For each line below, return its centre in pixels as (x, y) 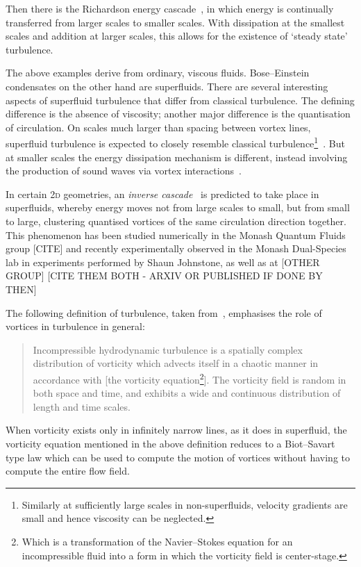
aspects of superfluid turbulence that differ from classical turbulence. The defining (180, 100)
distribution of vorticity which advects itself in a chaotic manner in (176, 363)
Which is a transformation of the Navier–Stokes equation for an (157, 541)
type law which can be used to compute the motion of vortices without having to (178, 457)
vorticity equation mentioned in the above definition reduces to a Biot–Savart (170, 443)
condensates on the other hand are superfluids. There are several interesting (167, 86)
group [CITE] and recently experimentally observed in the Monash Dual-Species (176, 248)
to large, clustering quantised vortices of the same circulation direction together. (176, 221)
